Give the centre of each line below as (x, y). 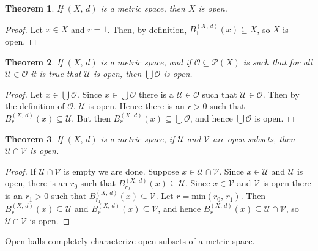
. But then (91, 118)
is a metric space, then (143, 8)
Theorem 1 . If (34, 8)
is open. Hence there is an (136, 106)
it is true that (56, 74)
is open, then (117, 74)
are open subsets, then (254, 138)
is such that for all (278, 61)
